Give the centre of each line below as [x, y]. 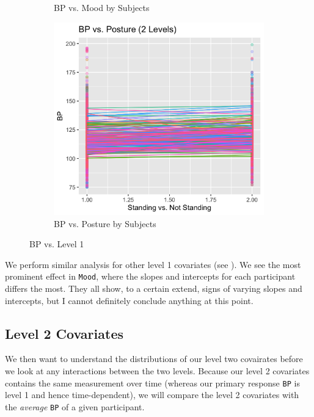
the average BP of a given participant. [75, 406]
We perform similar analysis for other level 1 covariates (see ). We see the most [153, 264]
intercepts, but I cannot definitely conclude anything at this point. [129, 300]
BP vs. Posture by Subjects [105, 223]
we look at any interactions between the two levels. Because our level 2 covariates [157, 371]
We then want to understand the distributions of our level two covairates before [154, 359]
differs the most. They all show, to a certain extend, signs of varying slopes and [154, 288]
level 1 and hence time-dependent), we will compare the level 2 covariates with [152, 395]
